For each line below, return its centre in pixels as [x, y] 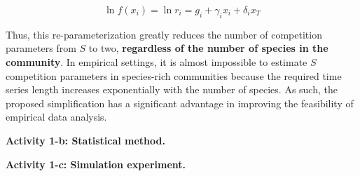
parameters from [41, 48]
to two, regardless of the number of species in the [208, 48]
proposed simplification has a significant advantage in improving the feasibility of [180, 103]
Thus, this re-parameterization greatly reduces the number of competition [164, 34]
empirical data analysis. [56, 117]
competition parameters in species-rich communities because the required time [174, 75]
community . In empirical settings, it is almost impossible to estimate [157, 61]
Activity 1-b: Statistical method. [85, 140]
